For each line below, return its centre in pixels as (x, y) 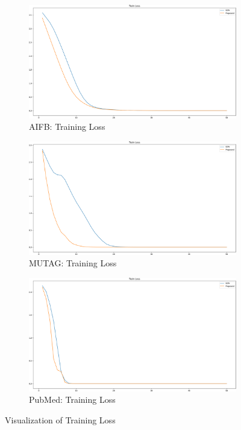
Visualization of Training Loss (60, 419)
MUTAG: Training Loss (73, 263)
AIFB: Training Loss (67, 127)
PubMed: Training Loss (72, 400)
